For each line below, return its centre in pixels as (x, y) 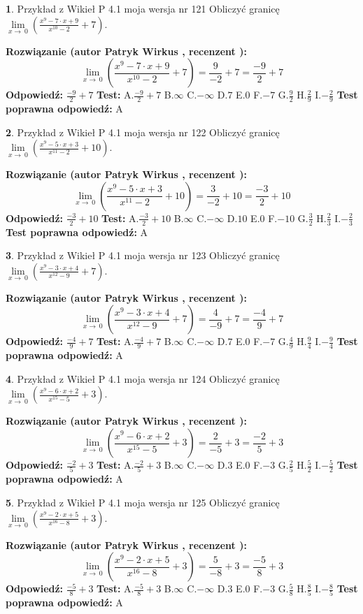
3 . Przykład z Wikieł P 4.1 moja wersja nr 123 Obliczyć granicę (143, 255)
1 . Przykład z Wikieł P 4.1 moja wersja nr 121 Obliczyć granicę (143, 8)
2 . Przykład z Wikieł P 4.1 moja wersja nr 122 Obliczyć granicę (143, 132)
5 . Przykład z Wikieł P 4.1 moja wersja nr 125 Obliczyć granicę (143, 502)
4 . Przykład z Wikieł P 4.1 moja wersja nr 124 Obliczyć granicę (143, 378)
